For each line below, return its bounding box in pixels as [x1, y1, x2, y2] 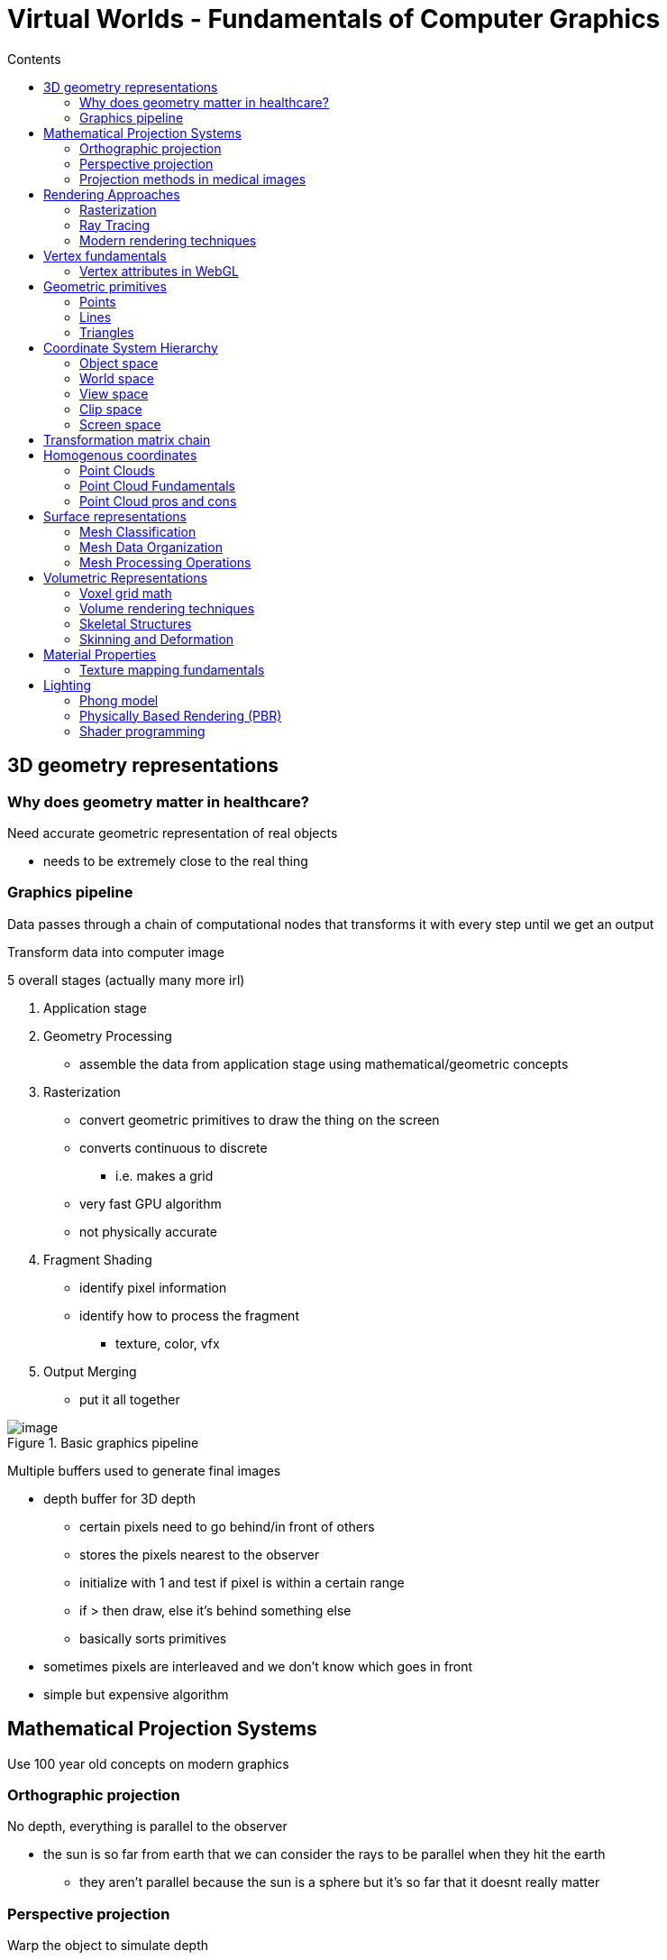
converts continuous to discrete [79, 1139, 268, 1155]
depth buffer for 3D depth [43, 1490, 196, 1506]
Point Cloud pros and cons [79, 492, 237, 509]
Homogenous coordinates [43, 446, 197, 463]
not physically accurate [79, 1223, 218, 1239]
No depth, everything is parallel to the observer [7, 1818, 288, 1835]
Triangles [79, 324, 134, 340]
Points [79, 293, 116, 309]
